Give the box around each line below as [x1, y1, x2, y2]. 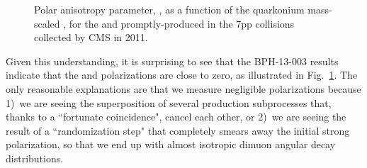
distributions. [6, 150, 64, 165]
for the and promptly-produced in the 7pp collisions [69, 16, 295, 30]
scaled [34, 16, 60, 30]
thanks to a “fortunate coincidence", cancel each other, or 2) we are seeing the [6, 109, 346, 124]
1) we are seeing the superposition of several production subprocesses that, [6, 95, 332, 110]
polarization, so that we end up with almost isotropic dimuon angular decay [6, 137, 336, 152]
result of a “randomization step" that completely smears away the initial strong [6, 123, 350, 138]
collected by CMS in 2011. [34, 30, 148, 45]
